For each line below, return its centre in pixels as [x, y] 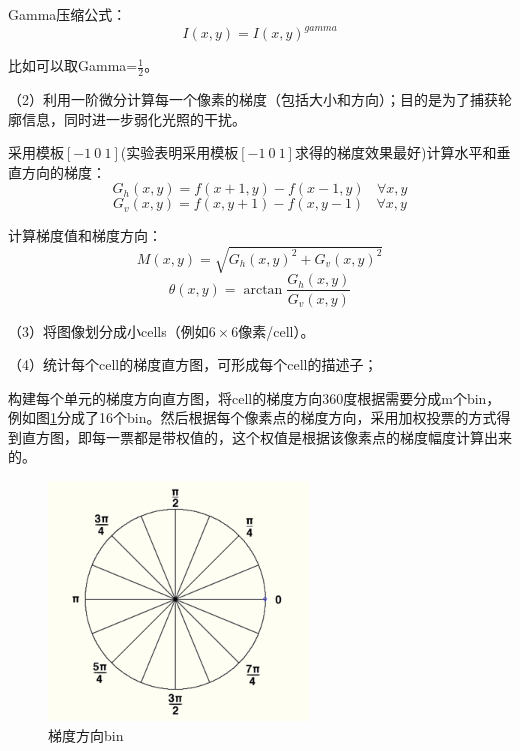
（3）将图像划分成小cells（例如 [108, 330]
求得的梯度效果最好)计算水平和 [395, 152]
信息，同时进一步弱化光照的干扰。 [133, 118]
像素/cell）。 [276, 330]
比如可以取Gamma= [73, 65]
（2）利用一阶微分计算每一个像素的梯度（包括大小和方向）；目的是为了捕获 [253, 98]
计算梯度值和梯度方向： [85, 235]
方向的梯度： [63, 171]
